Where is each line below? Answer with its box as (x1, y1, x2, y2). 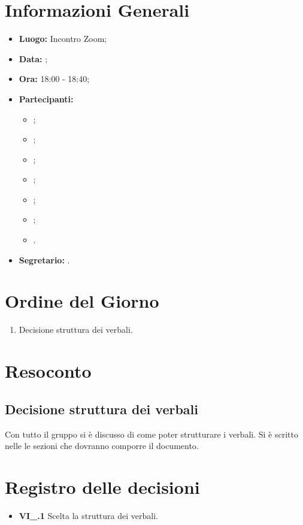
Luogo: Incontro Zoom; (19, 32, 107, 45)
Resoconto (5, 359, 92, 383)
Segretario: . (19, 253, 70, 266)
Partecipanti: (19, 92, 74, 105)
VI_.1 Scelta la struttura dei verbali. (19, 509, 158, 521)
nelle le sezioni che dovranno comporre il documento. (5, 439, 199, 452)
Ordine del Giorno (5, 289, 159, 313)
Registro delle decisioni (5, 474, 200, 499)
